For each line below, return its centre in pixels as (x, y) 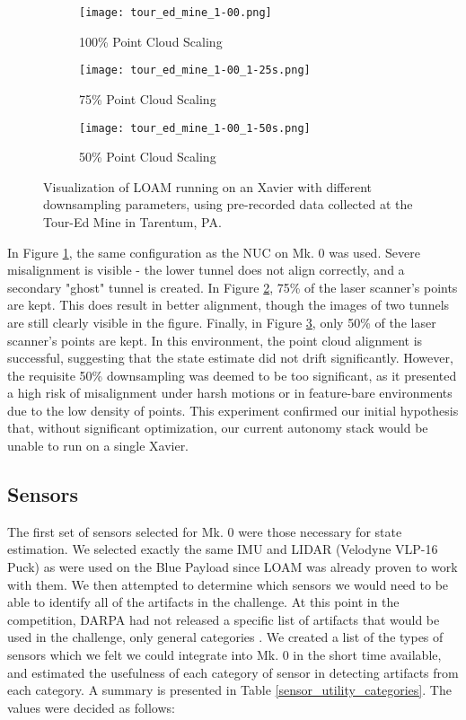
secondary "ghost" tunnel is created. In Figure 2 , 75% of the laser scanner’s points (233, 287)
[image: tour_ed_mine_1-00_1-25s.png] (195, 70)
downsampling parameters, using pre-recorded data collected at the (228, 204)
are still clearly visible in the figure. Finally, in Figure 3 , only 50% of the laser (222, 322)
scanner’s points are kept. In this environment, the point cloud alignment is (215, 340)
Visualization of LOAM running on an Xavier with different (207, 186)
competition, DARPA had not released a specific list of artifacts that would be (224, 619)
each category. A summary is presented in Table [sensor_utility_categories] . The (229, 690)
